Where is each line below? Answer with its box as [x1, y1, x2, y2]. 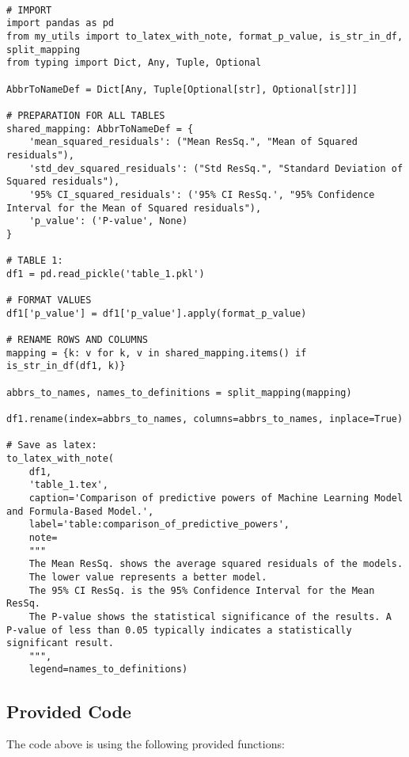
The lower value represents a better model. [28, 571, 267, 583]
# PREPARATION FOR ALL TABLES [6, 109, 165, 121]
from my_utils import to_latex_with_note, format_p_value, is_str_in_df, [6, 30, 403, 42]
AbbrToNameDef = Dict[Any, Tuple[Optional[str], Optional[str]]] [6, 83, 358, 95]
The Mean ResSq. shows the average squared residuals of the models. [28, 558, 403, 570]
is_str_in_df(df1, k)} [6, 360, 126, 372]
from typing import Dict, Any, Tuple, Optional [6, 57, 262, 69]
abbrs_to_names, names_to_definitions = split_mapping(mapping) [6, 386, 352, 398]
